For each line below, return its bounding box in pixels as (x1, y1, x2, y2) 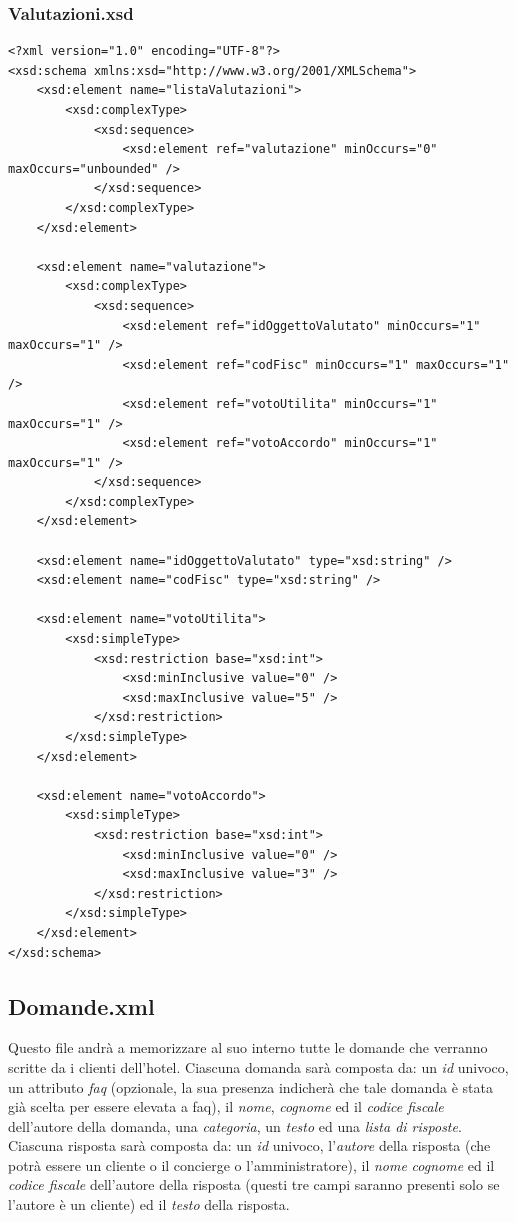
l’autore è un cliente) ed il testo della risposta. (8, 1194, 290, 1215)
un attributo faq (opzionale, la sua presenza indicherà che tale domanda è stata (8, 1076, 493, 1097)
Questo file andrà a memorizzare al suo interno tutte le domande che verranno (8, 1037, 488, 1058)
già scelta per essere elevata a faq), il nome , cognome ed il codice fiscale (8, 1096, 444, 1117)
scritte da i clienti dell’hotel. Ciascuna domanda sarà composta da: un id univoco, (8, 1056, 509, 1077)
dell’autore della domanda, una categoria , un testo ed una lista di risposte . (8, 1115, 462, 1136)
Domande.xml (8, 990, 155, 1021)
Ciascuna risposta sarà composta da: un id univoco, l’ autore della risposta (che (8, 1135, 491, 1156)
